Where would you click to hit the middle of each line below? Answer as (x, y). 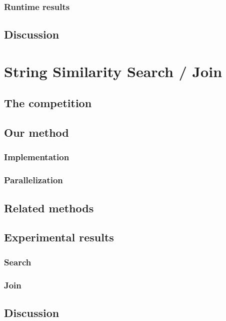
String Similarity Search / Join (113, 71)
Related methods (49, 208)
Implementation (37, 157)
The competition (48, 103)
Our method (36, 132)
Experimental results (59, 237)
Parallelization (33, 180)
